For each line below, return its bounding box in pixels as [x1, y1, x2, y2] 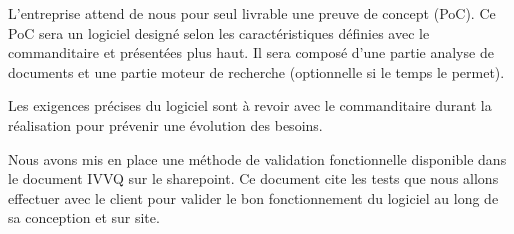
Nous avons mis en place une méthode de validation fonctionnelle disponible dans [8, 148, 507, 169]
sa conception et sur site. [8, 207, 160, 228]
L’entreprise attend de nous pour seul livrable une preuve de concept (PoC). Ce [8, 3, 496, 23]
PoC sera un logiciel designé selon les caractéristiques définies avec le [8, 22, 430, 43]
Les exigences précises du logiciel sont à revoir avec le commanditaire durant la [8, 95, 492, 116]
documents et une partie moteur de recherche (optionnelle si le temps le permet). [8, 61, 505, 82]
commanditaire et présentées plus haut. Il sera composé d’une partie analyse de [8, 42, 494, 63]
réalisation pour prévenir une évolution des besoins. [8, 114, 323, 135]
